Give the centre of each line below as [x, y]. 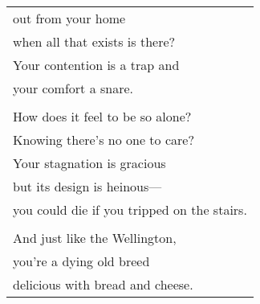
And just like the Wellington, [95, 238]
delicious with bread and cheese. [103, 284]
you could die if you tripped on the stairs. [130, 210]
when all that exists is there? [94, 41]
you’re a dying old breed [81, 261]
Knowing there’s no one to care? [104, 140]
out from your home [69, 18]
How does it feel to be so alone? [102, 116]
